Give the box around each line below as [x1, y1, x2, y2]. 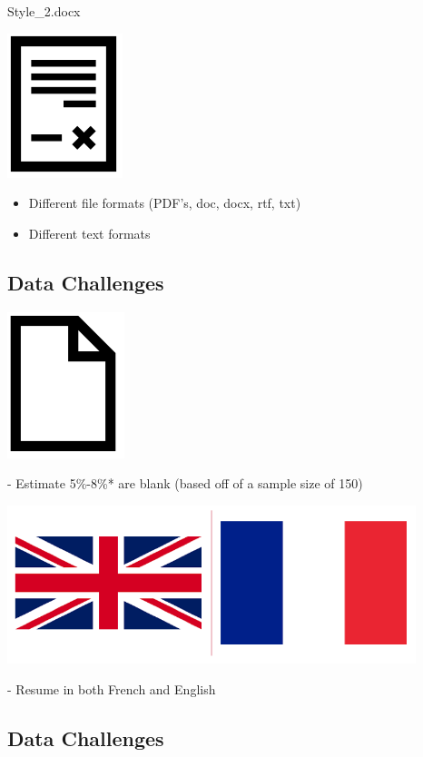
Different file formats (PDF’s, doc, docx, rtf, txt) [28, 193, 301, 212]
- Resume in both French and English [7, 679, 216, 698]
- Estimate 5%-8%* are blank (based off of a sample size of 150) [7, 474, 363, 493]
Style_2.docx [7, 2, 81, 20]
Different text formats [28, 223, 151, 242]
